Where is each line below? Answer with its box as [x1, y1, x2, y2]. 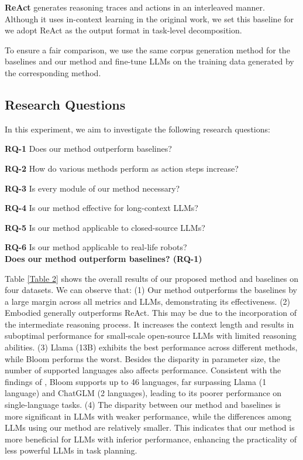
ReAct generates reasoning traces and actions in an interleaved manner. [5, 1, 265, 13]
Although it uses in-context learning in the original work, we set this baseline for [5, 12, 294, 25]
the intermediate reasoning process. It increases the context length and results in [5, 318, 294, 330]
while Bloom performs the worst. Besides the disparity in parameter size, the [5, 352, 280, 364]
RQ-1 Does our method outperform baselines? [5, 142, 172, 155]
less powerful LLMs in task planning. [5, 444, 137, 456]
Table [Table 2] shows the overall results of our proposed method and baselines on [5, 272, 298, 284]
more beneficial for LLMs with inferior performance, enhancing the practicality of [5, 432, 297, 445]
